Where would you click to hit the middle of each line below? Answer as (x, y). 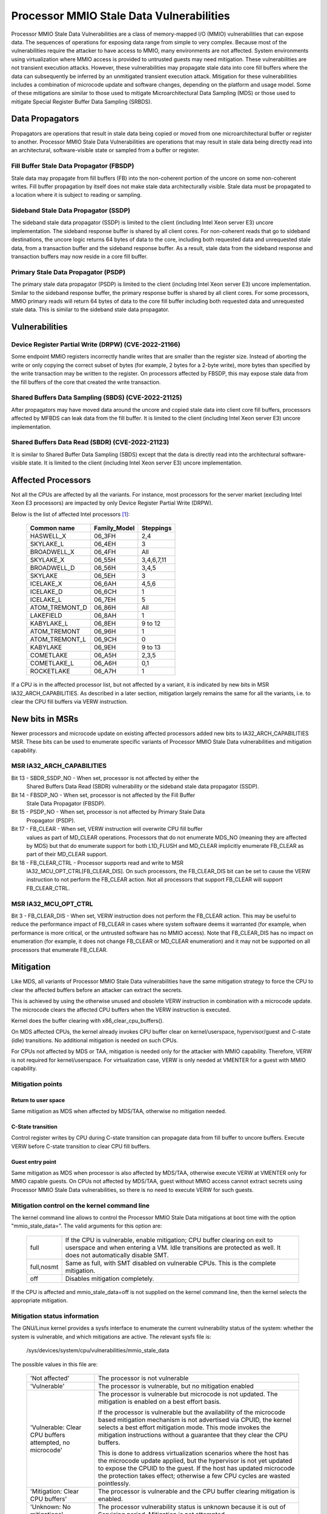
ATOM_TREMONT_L (58, 640)
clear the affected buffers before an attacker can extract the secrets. (97, 990)
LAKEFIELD (46, 616)
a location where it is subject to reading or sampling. (77, 195)
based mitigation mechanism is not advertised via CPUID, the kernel (195, 1420)
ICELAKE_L (46, 600)
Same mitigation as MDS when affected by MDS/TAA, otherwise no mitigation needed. (119, 1111)
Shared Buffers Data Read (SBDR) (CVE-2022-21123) (90, 442)
